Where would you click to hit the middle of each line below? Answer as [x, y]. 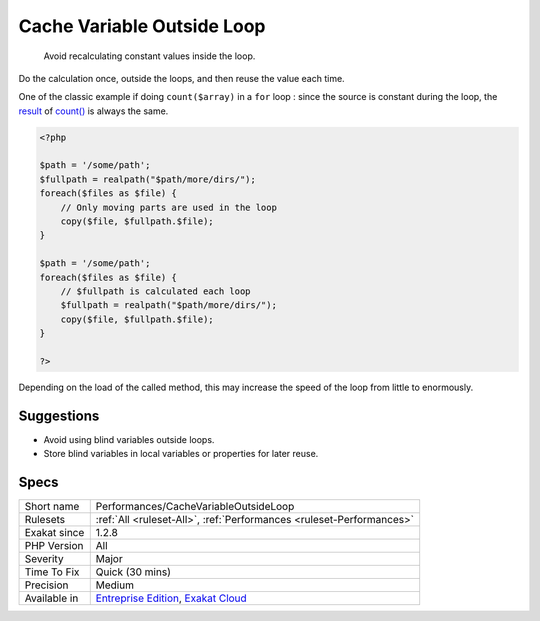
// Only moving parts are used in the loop [168, 207]
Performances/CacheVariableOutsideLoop [195, 507]
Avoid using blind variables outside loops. [129, 439]
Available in [51, 598]
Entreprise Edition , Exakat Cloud [171, 598]
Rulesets [44, 520]
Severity [44, 559]
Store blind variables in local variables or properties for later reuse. [181, 454]
